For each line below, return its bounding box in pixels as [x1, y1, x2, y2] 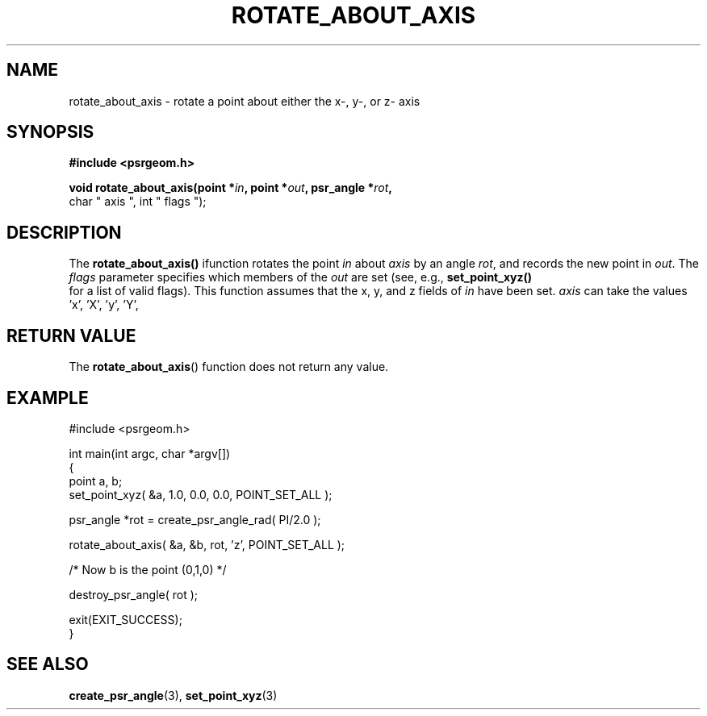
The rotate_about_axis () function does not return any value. [69, 360, 389, 374]
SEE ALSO [6, 654, 89, 675]
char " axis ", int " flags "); [69, 194, 207, 209]
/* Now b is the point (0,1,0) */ [69, 562, 227, 577]
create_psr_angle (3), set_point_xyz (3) [69, 688, 278, 702]
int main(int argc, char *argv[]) [69, 446, 231, 460]
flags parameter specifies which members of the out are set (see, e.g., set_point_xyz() [69, 270, 533, 285]
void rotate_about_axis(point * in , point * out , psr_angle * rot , [69, 181, 392, 195]
